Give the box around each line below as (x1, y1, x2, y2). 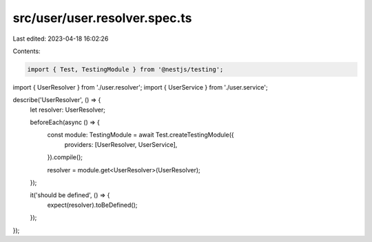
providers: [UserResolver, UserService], (64, 140, 178, 148)
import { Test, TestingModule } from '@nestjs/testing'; (27, 65, 224, 73)
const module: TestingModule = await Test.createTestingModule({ (47, 131, 234, 139)
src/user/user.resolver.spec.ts (12, 10, 192, 26)
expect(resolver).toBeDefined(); (47, 201, 138, 209)
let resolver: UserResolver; (30, 105, 106, 114)
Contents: (12, 47, 41, 55)
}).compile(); (47, 153, 83, 161)
